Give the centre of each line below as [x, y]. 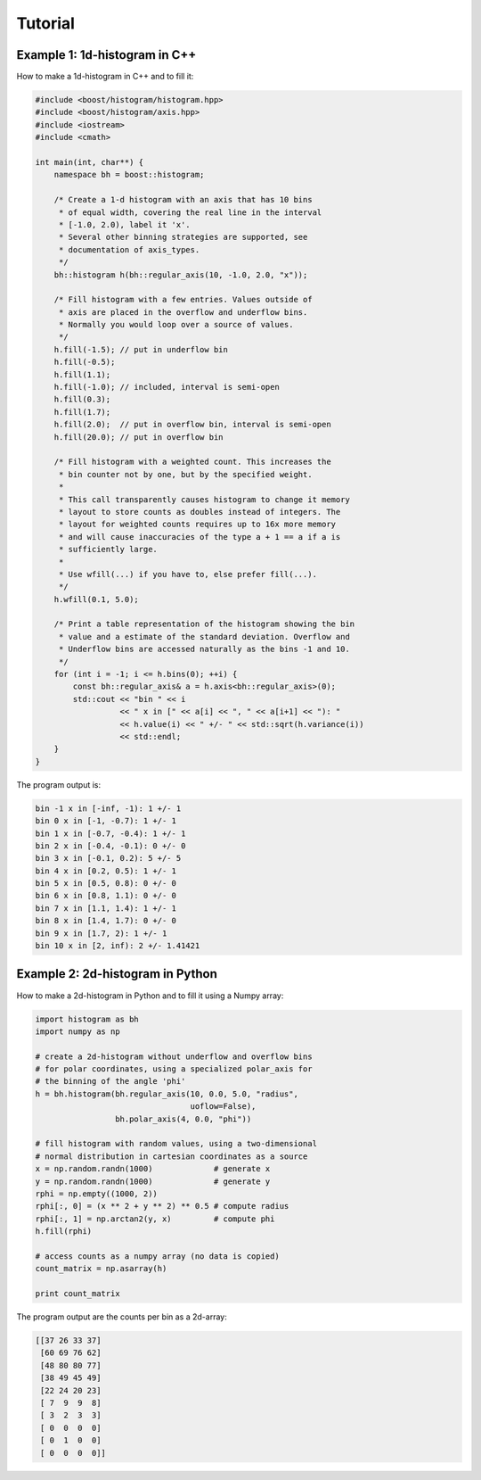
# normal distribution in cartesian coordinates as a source [171, 1156]
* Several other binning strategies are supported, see [183, 237]
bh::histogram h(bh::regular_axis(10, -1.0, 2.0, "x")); [181, 275]
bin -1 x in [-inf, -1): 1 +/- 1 [108, 808]
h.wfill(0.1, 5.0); [97, 599]
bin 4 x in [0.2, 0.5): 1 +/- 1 [106, 871]
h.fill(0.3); [82, 400]
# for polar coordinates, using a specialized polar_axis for [174, 1069]
